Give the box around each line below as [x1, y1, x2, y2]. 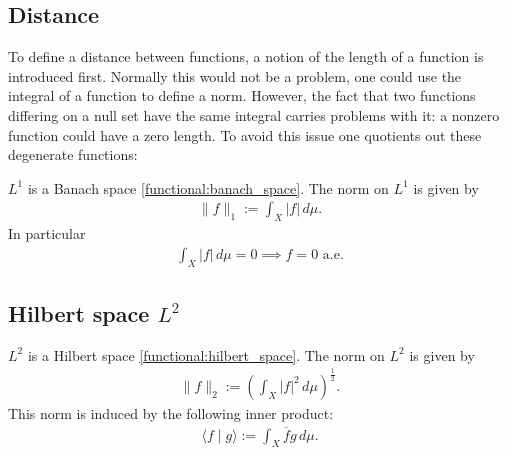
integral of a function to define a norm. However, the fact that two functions [8, 85, 476, 106]
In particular [8, 223, 86, 244]
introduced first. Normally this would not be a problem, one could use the [8, 65, 462, 86]
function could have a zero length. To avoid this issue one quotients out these [8, 124, 482, 145]
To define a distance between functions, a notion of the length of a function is [8, 46, 484, 67]
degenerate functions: [8, 144, 138, 165]
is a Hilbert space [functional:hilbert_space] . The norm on [27, 344, 385, 365]
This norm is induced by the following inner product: [8, 402, 334, 423]
